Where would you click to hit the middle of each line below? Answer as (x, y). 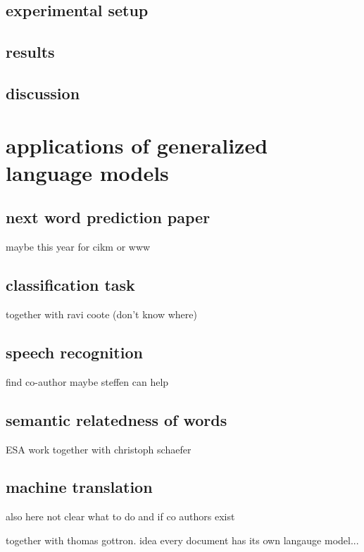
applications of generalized (137, 145)
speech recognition (74, 352)
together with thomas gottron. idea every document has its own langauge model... (182, 540)
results (30, 52)
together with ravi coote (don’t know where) (101, 314)
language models (87, 172)
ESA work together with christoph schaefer (99, 449)
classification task (70, 285)
